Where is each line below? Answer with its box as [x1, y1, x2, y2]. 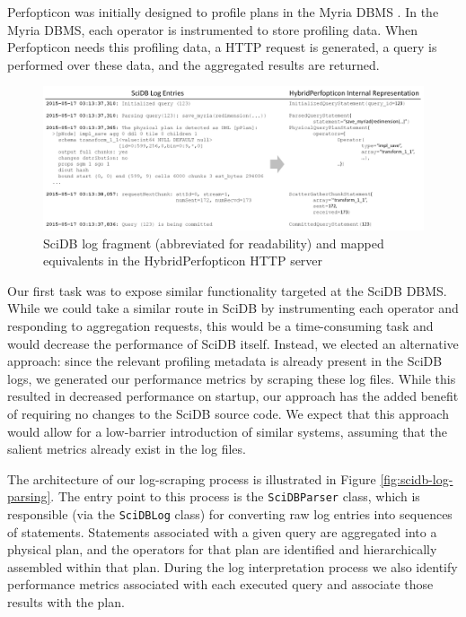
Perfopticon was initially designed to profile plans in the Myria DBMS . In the [7, 3, 439, 21]
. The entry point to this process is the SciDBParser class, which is [50, 487, 420, 506]
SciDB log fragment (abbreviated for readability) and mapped [43, 233, 384, 252]
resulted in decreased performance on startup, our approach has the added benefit [7, 387, 459, 405]
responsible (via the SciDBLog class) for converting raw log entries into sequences [7, 505, 453, 523]
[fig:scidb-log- [380, 469, 453, 488]
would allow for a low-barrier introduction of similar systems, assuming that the [7, 421, 447, 440]
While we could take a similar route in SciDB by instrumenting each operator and [7, 299, 459, 317]
